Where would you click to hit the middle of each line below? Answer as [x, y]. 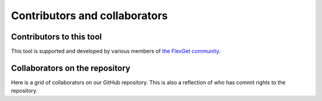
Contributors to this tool [56, 37]
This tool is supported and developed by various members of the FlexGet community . [116, 51]
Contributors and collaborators [89, 16]
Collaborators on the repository [71, 68]
